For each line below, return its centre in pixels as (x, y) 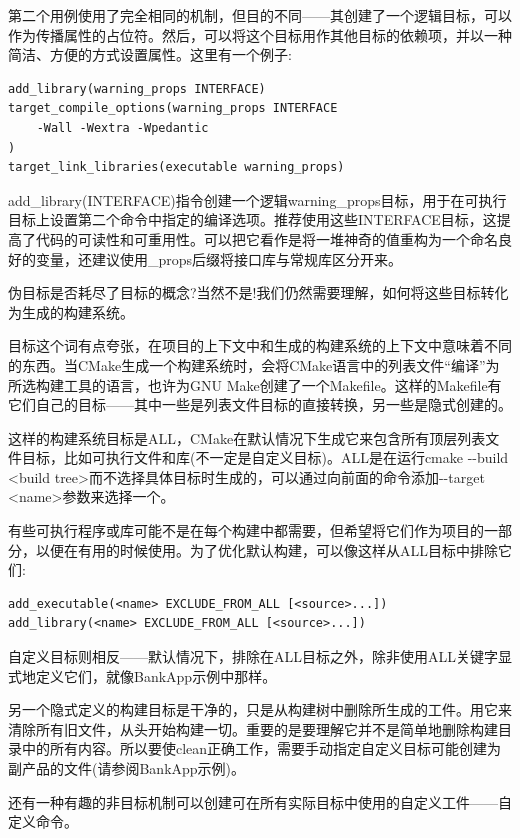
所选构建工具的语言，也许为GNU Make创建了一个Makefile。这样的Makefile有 (255, 384)
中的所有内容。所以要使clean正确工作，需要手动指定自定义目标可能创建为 (261, 748)
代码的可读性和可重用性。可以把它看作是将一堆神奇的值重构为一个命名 (266, 238)
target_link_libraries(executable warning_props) (176, 167)
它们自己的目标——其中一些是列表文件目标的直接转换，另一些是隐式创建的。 (260, 404)
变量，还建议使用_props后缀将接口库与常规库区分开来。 (219, 258)
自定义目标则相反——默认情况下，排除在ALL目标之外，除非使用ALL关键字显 (260, 656)
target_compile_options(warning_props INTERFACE (173, 108)
